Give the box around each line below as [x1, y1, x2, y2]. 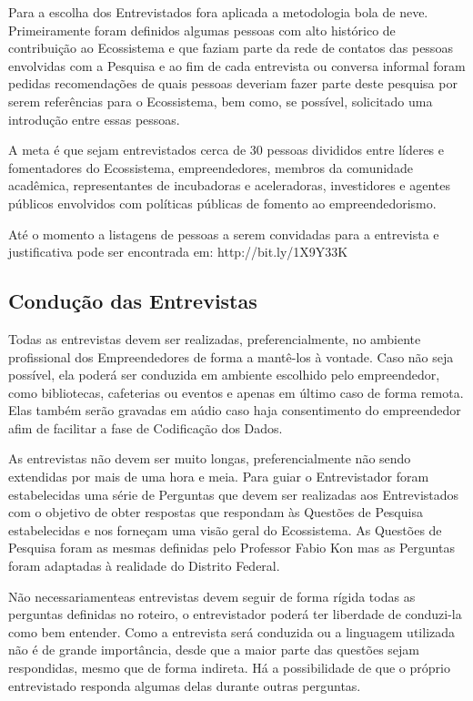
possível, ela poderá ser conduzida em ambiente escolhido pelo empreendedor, [8, 365, 440, 384]
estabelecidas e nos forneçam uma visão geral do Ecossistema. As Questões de [8, 520, 442, 539]
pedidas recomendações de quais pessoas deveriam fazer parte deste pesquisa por [8, 74, 458, 93]
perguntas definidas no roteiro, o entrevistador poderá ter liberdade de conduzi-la [8, 604, 462, 624]
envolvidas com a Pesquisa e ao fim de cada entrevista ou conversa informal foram [8, 56, 466, 75]
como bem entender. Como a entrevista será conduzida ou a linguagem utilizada [8, 622, 456, 641]
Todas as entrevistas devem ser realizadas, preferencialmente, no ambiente [8, 329, 421, 348]
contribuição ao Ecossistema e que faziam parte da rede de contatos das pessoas [8, 38, 453, 57]
